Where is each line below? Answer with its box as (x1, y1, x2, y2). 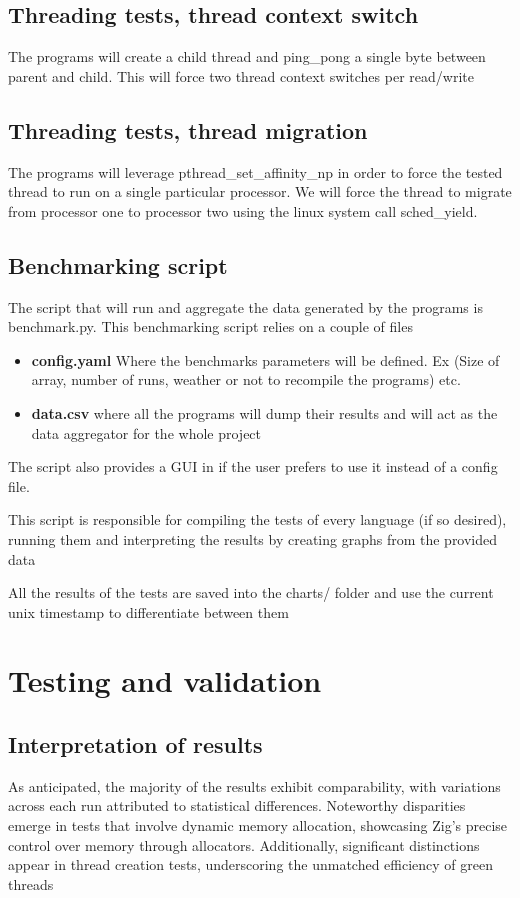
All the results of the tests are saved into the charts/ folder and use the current (8, 582, 494, 603)
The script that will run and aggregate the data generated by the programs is (8, 296, 483, 317)
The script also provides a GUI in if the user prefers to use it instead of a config (8, 456, 498, 477)
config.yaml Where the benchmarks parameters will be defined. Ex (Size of (31, 349, 500, 370)
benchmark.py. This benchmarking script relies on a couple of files (8, 316, 413, 337)
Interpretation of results (8, 729, 263, 760)
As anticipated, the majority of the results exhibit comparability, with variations (8, 775, 501, 796)
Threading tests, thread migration (8, 114, 368, 145)
